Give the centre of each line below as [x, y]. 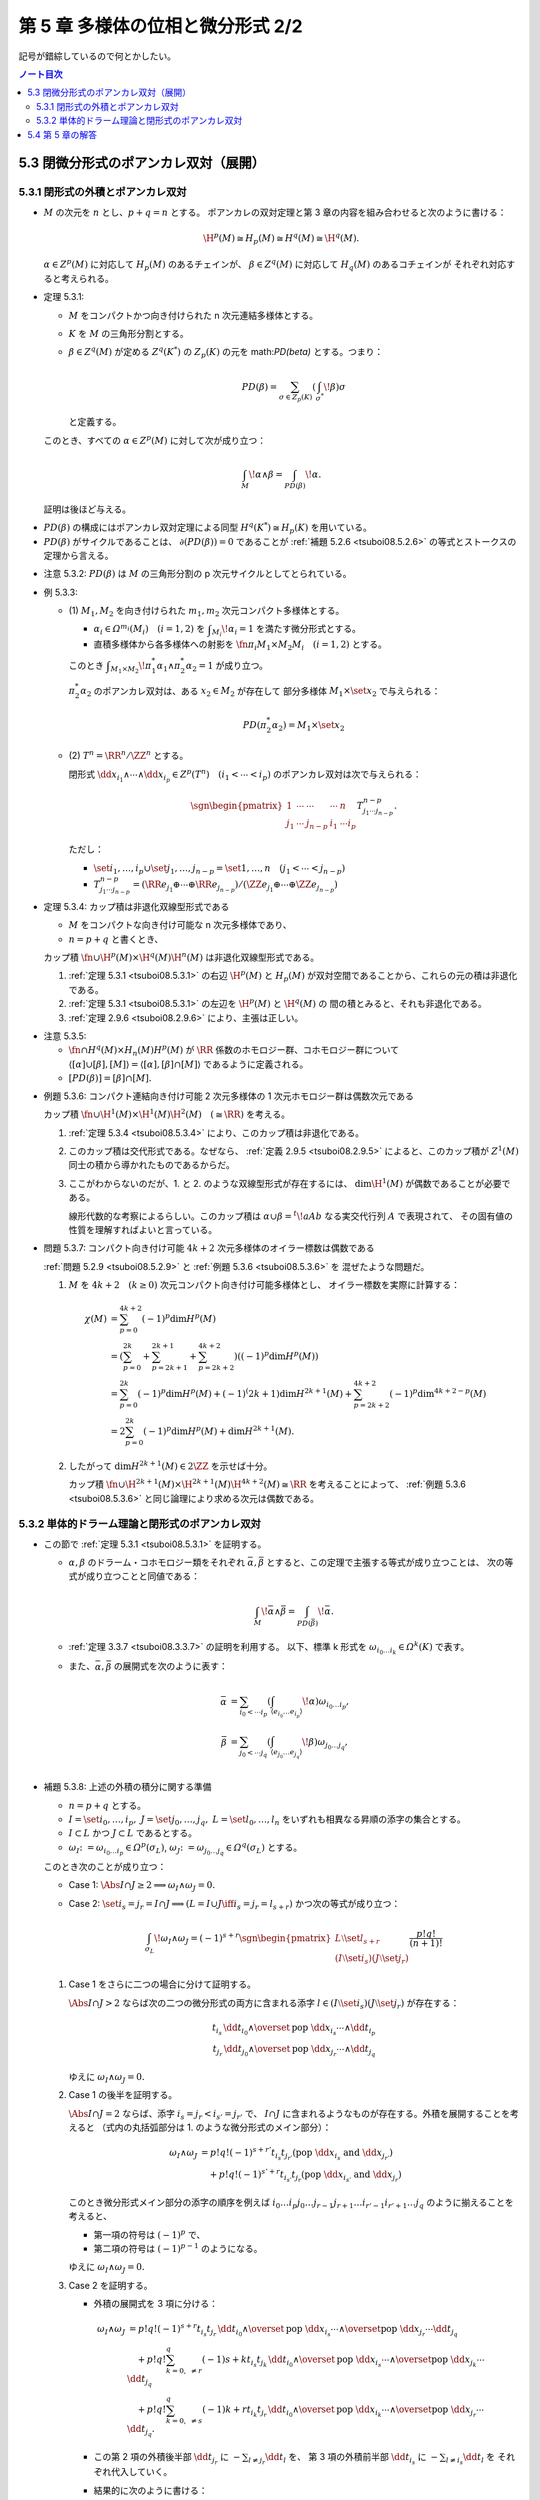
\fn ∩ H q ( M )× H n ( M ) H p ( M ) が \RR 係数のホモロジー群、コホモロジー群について [234, 1051]
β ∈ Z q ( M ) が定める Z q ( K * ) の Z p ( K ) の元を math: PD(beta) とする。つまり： [226, 352]
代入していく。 [141, 2472]
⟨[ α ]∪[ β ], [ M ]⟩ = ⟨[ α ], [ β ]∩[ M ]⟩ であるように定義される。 [188, 1064]
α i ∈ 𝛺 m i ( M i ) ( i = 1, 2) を [149, 629]
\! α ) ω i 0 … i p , [325, 1703]
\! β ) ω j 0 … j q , [325, 1744]
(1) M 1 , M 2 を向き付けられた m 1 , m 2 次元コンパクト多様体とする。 [206, 612]
